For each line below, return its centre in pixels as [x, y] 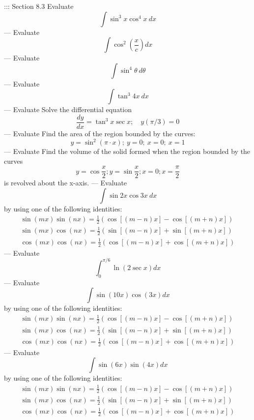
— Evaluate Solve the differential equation [68, 109]
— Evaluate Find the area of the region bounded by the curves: [100, 134]
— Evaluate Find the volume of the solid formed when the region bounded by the [127, 151]
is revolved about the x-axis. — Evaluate [66, 183]
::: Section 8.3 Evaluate [39, 6]
